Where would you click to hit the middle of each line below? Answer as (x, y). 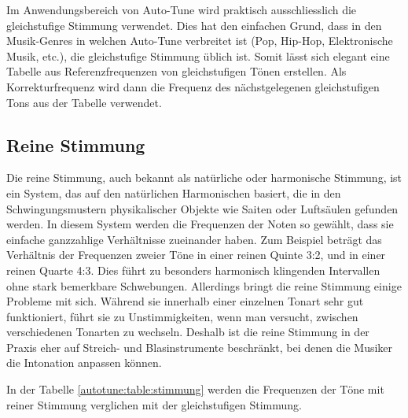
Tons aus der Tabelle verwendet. (84, 102)
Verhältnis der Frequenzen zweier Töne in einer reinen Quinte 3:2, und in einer (196, 255)
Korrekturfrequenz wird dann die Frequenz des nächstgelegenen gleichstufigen (193, 86)
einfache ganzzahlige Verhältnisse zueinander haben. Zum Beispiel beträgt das (194, 239)
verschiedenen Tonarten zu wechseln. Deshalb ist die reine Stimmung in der (188, 332)
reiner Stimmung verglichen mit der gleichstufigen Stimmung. (154, 404)
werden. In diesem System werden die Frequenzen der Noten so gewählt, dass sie (200, 224)
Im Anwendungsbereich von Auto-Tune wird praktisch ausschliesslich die (182, 9)
